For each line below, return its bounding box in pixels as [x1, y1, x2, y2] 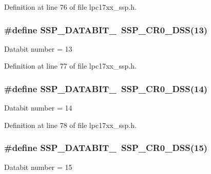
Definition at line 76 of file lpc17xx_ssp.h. [4, 2, 137, 12]
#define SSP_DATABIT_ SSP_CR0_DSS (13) [4, 23, 208, 36]
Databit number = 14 [4, 102, 72, 113]
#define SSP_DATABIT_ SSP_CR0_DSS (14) [4, 82, 208, 95]
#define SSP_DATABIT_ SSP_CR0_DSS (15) [4, 141, 208, 154]
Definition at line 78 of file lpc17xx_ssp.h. [4, 119, 137, 130]
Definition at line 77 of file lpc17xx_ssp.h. [4, 60, 137, 71]
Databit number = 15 [4, 161, 72, 172]
